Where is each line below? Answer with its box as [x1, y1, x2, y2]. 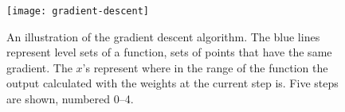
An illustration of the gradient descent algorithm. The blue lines [6, 28, 320, 44]
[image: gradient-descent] [6, 6, 149, 17]
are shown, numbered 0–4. [6, 91, 134, 107]
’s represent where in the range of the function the [82, 59, 328, 75]
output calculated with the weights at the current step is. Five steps [6, 75, 339, 91]
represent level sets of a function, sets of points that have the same [6, 44, 332, 60]
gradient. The [6, 59, 73, 75]
